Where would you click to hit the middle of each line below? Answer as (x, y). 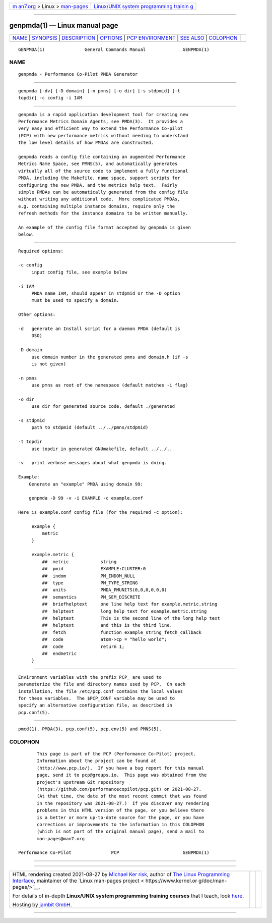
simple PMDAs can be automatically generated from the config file (103, 192)
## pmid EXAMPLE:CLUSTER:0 (94, 569)
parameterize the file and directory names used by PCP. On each (102, 684)
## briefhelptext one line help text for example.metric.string (130, 604)
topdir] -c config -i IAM (50, 98)
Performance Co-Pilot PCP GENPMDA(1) (114, 853)
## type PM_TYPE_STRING (90, 583)
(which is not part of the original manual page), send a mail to (121, 832)
